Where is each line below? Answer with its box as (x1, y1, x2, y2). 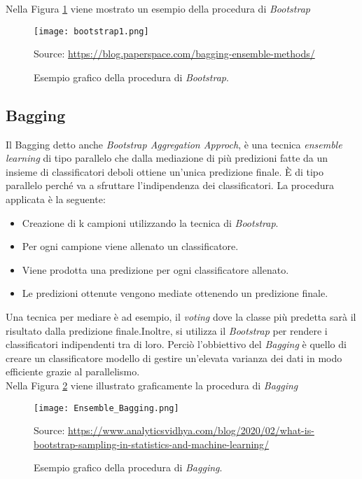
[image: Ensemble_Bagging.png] (34, 403, 179, 413)
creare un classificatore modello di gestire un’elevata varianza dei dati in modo (6, 350, 342, 365)
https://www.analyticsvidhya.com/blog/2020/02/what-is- (68, 423, 314, 438)
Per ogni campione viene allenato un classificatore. (22, 239, 239, 254)
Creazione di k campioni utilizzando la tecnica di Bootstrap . (22, 215, 279, 230)
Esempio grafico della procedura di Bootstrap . (34, 69, 229, 84)
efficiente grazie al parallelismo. (6, 364, 140, 379)
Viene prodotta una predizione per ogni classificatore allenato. (22, 262, 289, 277)
